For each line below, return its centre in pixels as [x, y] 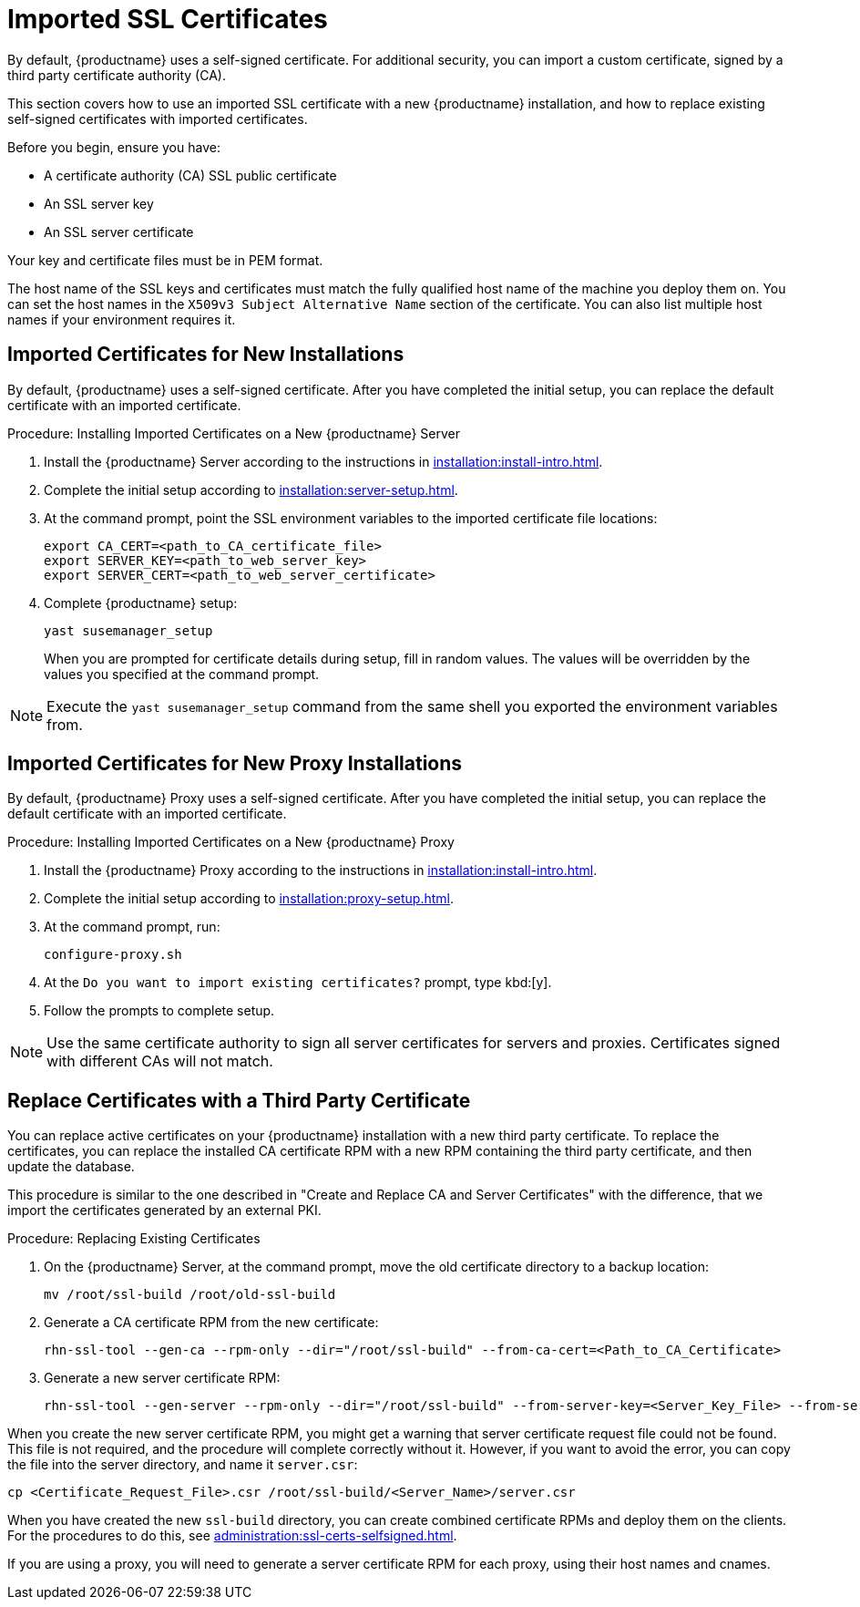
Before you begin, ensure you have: [114, 147]
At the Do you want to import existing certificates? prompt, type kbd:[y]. [298, 983]
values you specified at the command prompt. [182, 674]
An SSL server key [99, 203]
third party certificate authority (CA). [117, 75]
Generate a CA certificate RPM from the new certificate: [211, 1323]
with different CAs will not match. [160, 1061]
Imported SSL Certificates [168, 19]
